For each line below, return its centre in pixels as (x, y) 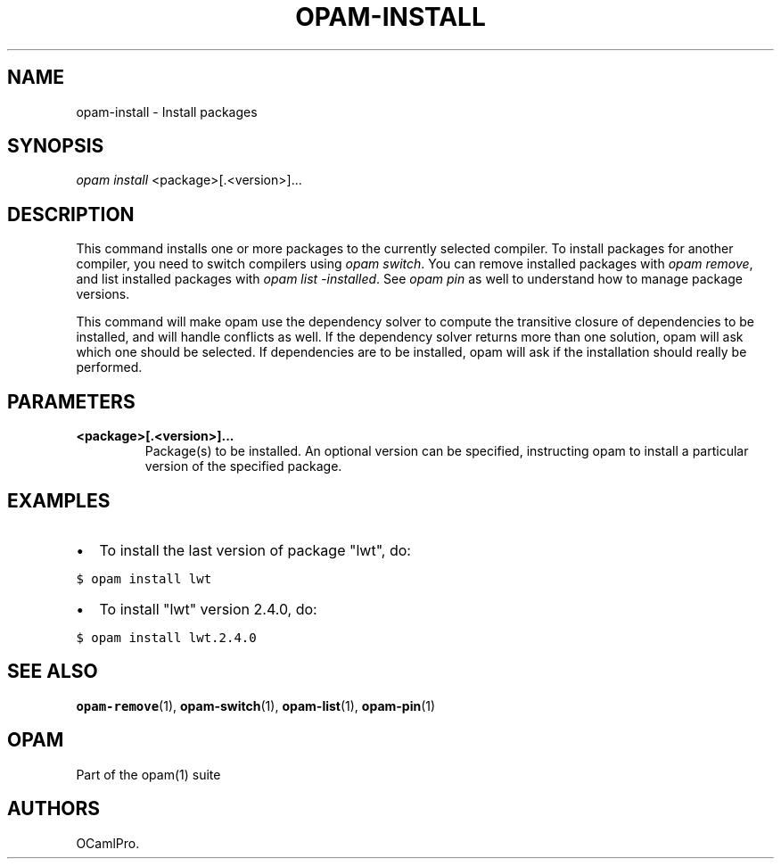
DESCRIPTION (71, 214)
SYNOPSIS (56, 146)
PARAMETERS (71, 401)
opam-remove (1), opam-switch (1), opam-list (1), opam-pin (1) (256, 705)
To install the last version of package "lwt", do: (255, 550)
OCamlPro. (108, 843)
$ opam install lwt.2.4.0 (166, 637)
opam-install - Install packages (167, 111)
